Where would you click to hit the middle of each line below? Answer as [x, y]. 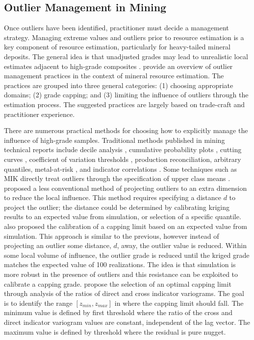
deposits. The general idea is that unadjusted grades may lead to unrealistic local [126, 56]
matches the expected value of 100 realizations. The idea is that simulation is [120, 264]
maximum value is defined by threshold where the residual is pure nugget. [115, 331]
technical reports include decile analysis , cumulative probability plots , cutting [123, 149]
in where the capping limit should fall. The [179, 303]
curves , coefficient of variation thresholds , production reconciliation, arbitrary [123, 159]
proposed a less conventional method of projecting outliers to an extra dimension [126, 188]
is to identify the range [38, 303]
